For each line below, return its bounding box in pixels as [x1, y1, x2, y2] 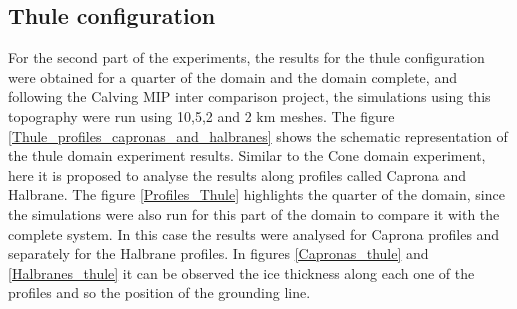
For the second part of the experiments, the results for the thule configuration [8, 47, 485, 68]
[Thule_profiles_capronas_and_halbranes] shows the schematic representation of [8, 125, 508, 146]
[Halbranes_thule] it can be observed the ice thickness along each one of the [8, 262, 475, 283]
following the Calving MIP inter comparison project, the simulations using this [8, 86, 491, 107]
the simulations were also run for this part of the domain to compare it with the [8, 203, 500, 224]
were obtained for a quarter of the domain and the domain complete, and [8, 66, 457, 87]
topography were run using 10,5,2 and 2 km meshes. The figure [8, 105, 395, 126]
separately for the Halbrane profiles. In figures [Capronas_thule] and [8, 243, 429, 264]
